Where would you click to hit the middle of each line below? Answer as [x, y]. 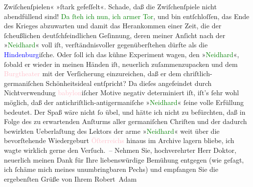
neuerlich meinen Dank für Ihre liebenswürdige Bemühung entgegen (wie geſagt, [124, 159]
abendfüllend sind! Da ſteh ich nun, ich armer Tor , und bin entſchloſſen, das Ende [127, 16]
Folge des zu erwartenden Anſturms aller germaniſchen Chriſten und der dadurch [126, 121]
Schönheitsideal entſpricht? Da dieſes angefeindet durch [129, 83]
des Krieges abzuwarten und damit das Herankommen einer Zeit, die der [113, 26]
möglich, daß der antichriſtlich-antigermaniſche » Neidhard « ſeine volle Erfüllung [124, 102]
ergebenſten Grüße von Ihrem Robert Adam [70, 178]
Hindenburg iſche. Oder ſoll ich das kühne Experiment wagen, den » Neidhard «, [122, 54]
